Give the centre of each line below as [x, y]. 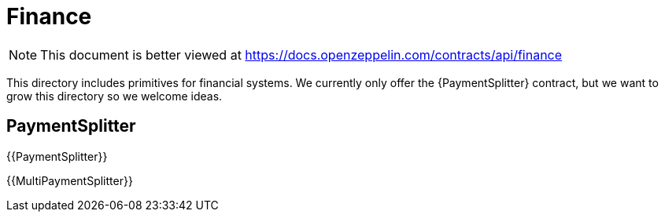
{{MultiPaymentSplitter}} [70, 180]
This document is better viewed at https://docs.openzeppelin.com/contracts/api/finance [301, 54]
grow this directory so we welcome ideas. [115, 96]
